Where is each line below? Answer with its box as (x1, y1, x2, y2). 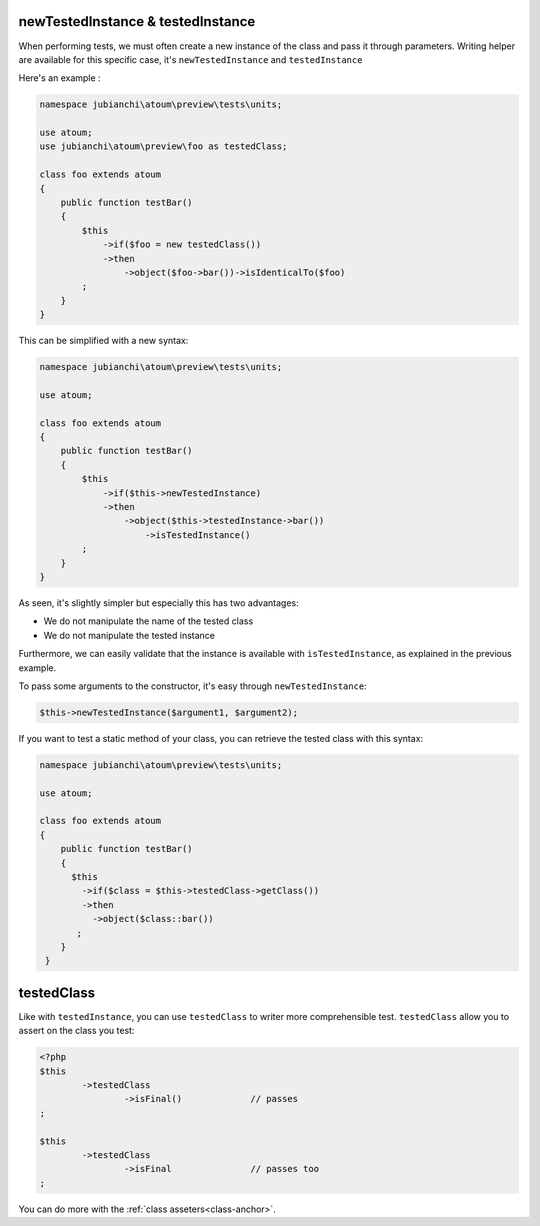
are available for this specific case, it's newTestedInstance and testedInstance (18, 53, 363, 65)
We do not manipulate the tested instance (43, 629, 215, 641)
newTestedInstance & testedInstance (18, 13, 256, 30)
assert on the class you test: (18, 1025, 135, 1037)
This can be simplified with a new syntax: (18, 335, 189, 347)
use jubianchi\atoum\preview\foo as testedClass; (39, 141, 288, 152)
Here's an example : (18, 72, 101, 84)
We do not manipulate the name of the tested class (43, 615, 254, 627)
